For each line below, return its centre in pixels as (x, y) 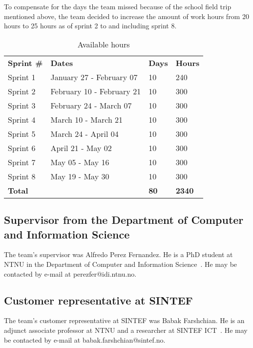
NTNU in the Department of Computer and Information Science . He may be (121, 264)
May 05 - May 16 (80, 162)
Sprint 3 (22, 105)
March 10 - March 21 (87, 119)
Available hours (104, 44)
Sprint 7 (22, 162)
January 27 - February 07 (94, 77)
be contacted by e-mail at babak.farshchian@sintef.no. (85, 339)
